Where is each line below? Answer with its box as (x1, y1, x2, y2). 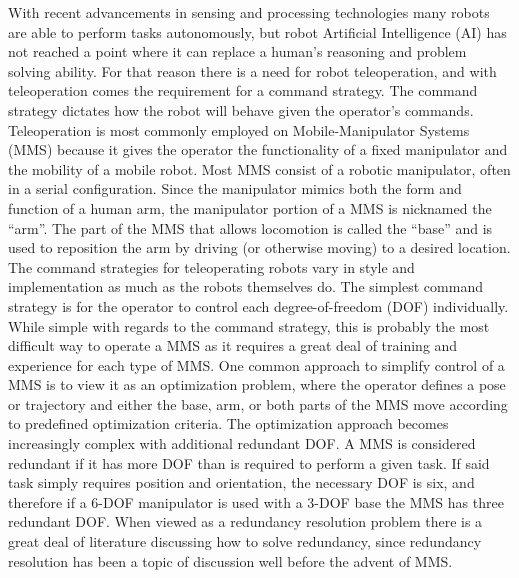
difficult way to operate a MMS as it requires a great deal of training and (8, 335, 458, 356)
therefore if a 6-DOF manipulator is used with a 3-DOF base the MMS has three (8, 491, 504, 512)
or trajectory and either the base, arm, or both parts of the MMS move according (8, 393, 508, 414)
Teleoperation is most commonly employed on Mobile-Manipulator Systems (8, 119, 470, 140)
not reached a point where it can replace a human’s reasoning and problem (8, 41, 467, 62)
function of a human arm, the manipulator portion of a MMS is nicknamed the (8, 197, 492, 218)
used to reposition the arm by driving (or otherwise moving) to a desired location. (8, 237, 511, 258)
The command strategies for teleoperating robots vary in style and (8, 256, 415, 277)
